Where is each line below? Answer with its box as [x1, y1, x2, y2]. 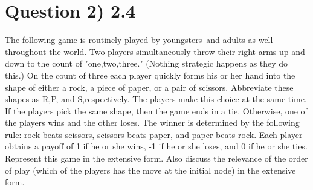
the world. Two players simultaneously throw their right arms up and [49, 45, 305, 57]
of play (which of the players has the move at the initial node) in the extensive [5, 163, 296, 176]
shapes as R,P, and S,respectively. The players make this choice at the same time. [5, 93, 307, 105]
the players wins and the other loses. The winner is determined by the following [5, 116, 300, 129]
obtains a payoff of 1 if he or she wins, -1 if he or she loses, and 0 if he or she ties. [5, 140, 308, 152]
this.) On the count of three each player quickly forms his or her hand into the [5, 68, 295, 81]
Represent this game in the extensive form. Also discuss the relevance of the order [5, 152, 308, 165]
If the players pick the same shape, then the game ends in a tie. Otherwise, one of [5, 104, 308, 117]
